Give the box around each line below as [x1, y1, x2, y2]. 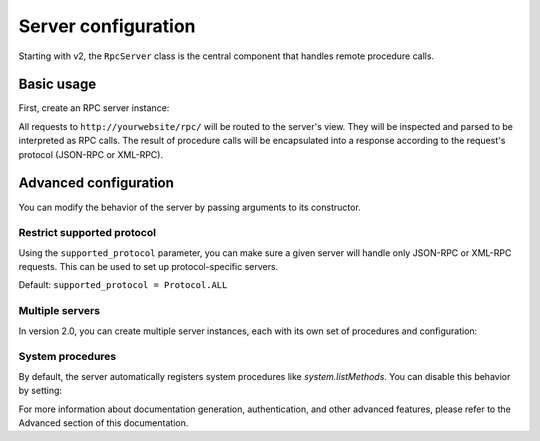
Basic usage [18, 76, 97, 93]
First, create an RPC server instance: [18, 102, 170, 114]
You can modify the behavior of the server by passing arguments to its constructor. [18, 201, 362, 213]
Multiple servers [18, 304, 100, 318]
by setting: [18, 385, 63, 397]
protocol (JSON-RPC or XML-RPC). [18, 148, 164, 160]
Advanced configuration [18, 175, 175, 192]
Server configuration [18, 15, 196, 37]
